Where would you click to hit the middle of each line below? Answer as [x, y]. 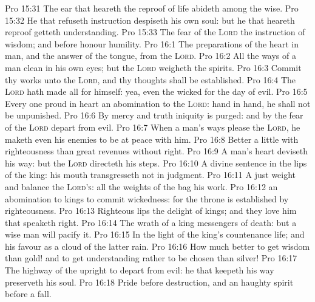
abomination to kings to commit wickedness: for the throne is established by [147, 198]
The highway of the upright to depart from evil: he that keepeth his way [140, 270]
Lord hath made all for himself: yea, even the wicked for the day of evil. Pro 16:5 [156, 91]
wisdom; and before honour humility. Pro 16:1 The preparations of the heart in [152, 43]
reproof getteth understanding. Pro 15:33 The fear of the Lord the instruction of [155, 32]
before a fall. [28, 294]
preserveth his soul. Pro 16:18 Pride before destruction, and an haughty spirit [149, 282]
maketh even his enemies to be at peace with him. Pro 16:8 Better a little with [152, 139]
